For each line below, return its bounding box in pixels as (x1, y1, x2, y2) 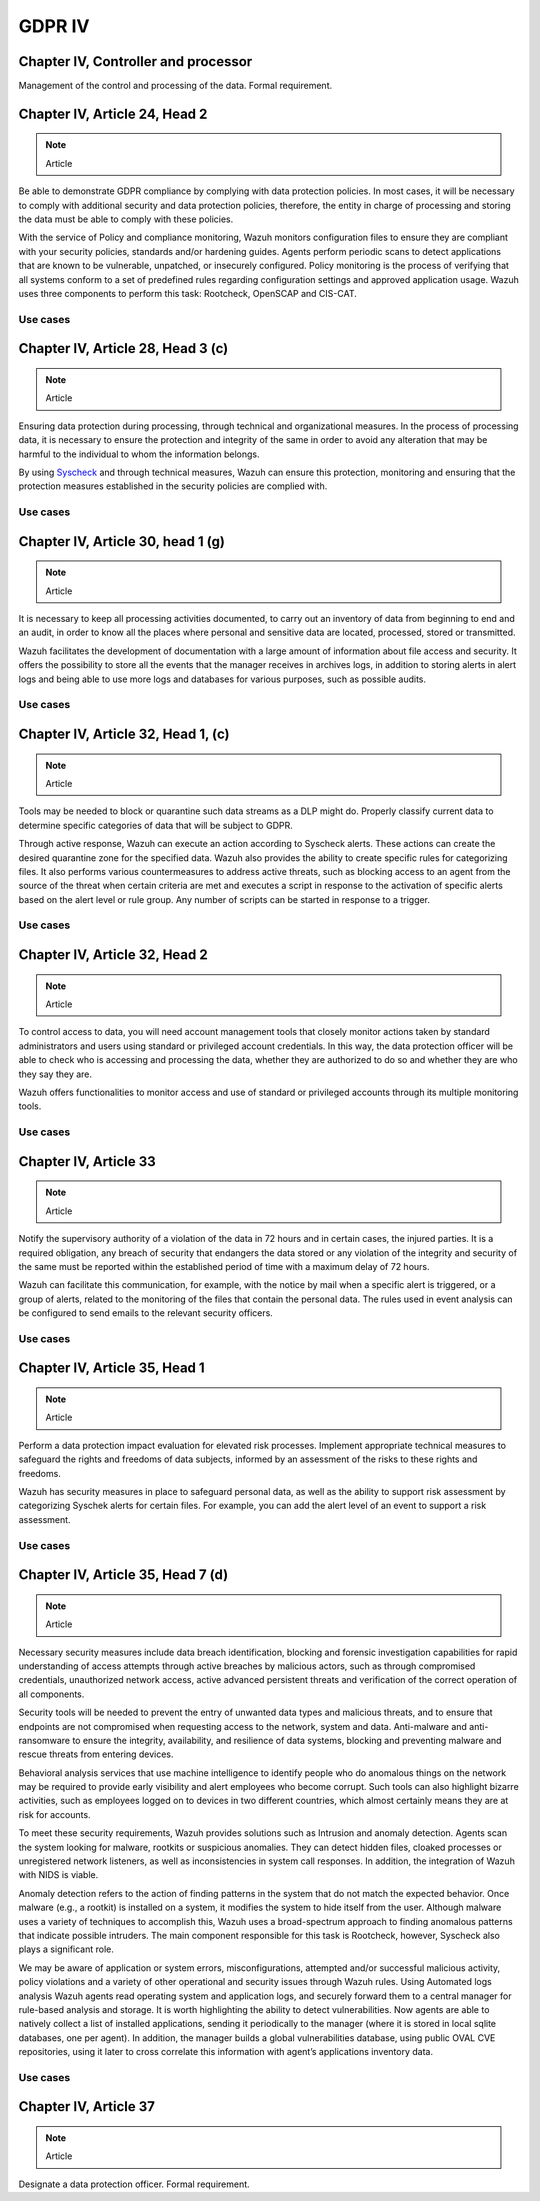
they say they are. (18, 1068, 93, 1080)
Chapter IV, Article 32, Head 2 (18, 946, 209, 964)
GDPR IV (18, 15, 90, 37)
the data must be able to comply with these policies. (18, 213, 234, 225)
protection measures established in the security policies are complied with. (18, 480, 328, 492)
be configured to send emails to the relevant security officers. (18, 1307, 274, 1319)
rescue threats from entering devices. (18, 1748, 174, 1760)
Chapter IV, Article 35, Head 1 (18, 1360, 205, 1377)
